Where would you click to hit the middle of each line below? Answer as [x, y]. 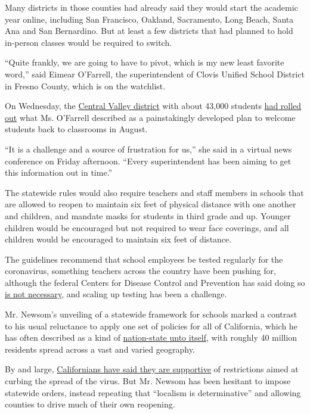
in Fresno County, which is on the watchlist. [85, 85]
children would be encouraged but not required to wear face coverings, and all [147, 227]
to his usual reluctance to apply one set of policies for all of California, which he [151, 326]
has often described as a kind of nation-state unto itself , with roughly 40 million [151, 337]
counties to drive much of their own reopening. [90, 404]
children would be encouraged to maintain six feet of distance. [118, 239]
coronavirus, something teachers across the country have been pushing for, [140, 271]
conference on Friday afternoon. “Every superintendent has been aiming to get [148, 161]
